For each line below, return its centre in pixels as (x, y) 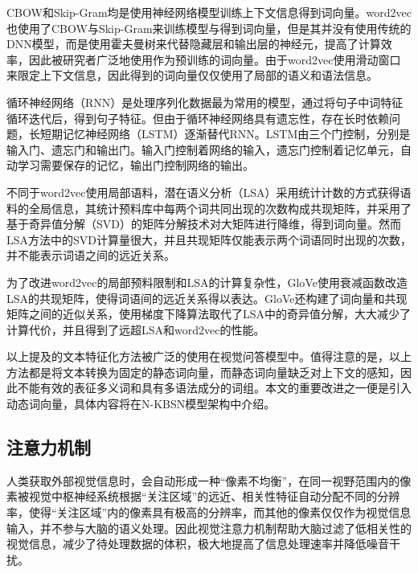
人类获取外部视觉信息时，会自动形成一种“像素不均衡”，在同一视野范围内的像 (209, 480)
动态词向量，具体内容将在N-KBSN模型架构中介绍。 (141, 404)
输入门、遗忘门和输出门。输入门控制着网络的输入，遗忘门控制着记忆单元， (203, 149)
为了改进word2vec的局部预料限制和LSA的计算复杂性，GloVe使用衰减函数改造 (207, 282)
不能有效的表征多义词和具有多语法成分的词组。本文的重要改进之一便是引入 (214, 388)
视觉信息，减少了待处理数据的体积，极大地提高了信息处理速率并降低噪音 (198, 544)
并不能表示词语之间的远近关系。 (91, 255)
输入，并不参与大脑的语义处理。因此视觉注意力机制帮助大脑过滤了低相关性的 (209, 528)
